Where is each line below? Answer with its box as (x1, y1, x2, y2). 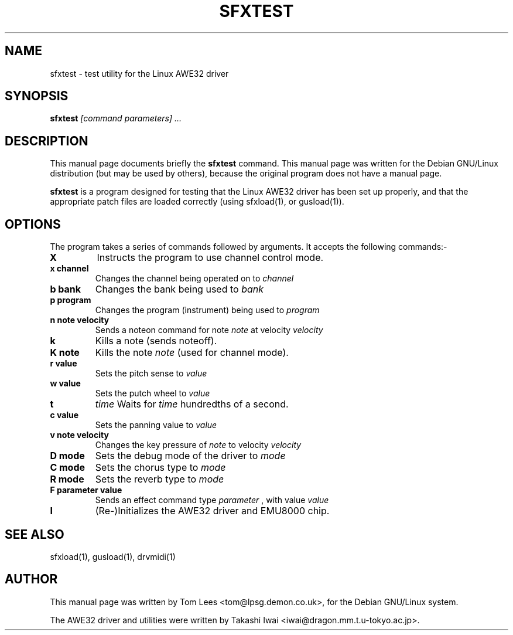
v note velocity (50, 430, 109, 440)
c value (50, 410, 79, 420)
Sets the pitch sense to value (95, 368, 207, 379)
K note (50, 347, 80, 359)
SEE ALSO (5, 527, 64, 542)
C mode (50, 461, 85, 474)
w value (50, 378, 81, 389)
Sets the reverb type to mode (95, 473, 224, 485)
